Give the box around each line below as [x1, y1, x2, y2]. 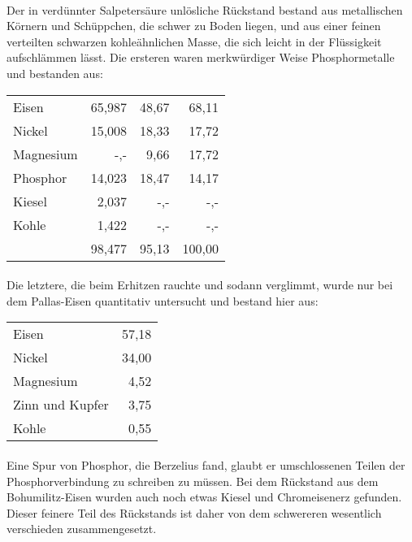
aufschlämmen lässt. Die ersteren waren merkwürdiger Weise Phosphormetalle [7, 49, 395, 66]
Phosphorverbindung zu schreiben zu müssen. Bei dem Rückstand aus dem [7, 472, 379, 489]
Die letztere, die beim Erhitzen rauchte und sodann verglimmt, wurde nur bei [7, 276, 393, 293]
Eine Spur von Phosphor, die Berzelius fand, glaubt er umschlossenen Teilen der [7, 456, 405, 473]
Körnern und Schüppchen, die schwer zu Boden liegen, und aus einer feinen [7, 17, 381, 34]
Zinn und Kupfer [13, 395, 109, 414]
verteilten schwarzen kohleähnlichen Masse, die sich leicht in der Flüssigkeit [7, 33, 382, 50]
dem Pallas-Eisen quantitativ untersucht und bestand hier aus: [7, 292, 319, 309]
